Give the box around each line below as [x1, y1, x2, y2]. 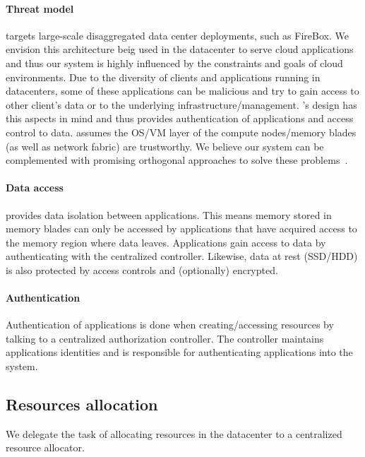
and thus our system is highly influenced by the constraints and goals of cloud [6, 55, 343, 70]
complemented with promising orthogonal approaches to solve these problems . [6, 153, 348, 167]
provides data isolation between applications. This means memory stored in [6, 207, 332, 222]
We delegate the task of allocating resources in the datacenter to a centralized [6, 426, 342, 441]
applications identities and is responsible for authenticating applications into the [6, 345, 353, 360]
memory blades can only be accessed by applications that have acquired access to [6, 221, 357, 236]
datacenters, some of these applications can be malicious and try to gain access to [6, 83, 359, 98]
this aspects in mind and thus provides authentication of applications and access [6, 111, 354, 126]
